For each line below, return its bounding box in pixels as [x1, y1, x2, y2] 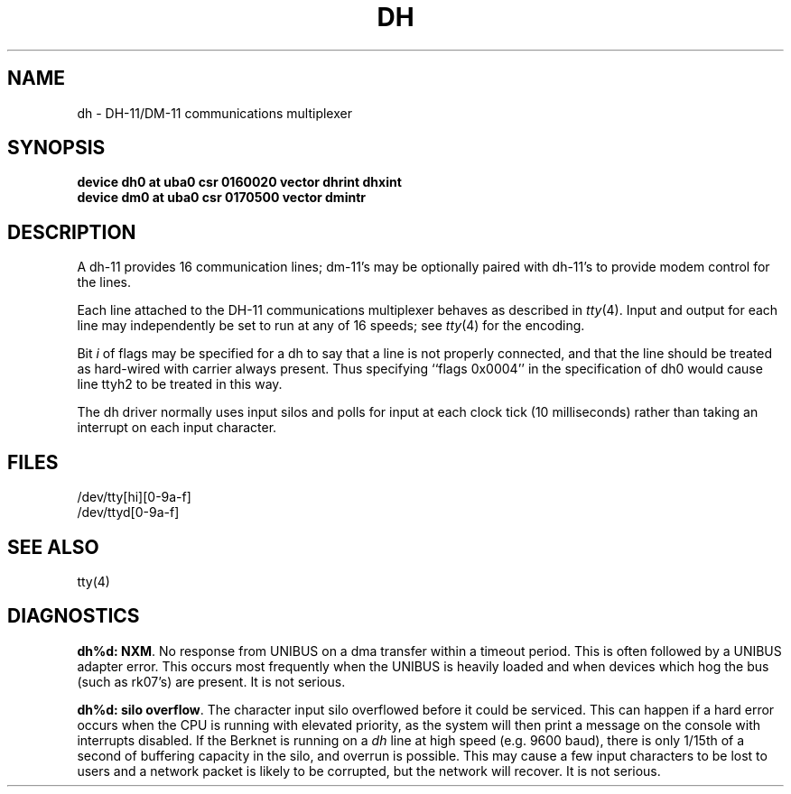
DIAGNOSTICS [7, 605, 140, 628]
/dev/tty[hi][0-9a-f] [77, 489, 191, 505]
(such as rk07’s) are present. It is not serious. [77, 673, 346, 689]
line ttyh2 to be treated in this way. [77, 376, 283, 392]
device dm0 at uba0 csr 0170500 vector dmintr [77, 189, 366, 206]
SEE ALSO [7, 535, 99, 559]
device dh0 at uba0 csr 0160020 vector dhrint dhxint [77, 174, 402, 190]
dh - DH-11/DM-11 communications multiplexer [77, 105, 352, 121]
